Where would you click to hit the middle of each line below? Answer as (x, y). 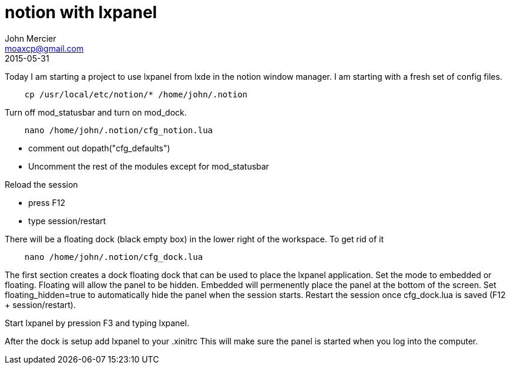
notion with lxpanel (81, 12)
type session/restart (67, 221)
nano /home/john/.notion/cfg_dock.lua (114, 257)
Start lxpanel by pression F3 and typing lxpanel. (97, 323)
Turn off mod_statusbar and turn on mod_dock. (96, 112)
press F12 (47, 202)
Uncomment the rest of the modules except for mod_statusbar (149, 166)
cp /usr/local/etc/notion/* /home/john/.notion (136, 94)
